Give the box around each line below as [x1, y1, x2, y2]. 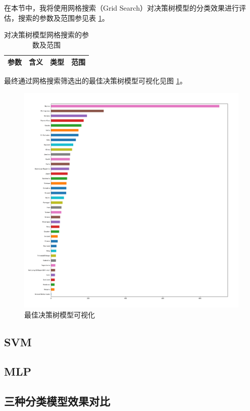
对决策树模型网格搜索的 [4, 29, 82, 40]
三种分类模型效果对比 [4, 393, 110, 409]
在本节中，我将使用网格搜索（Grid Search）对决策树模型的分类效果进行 [4, 3, 239, 13]
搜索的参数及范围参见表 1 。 [18, 12, 109, 23]
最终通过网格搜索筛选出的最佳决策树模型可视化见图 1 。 [4, 75, 187, 86]
